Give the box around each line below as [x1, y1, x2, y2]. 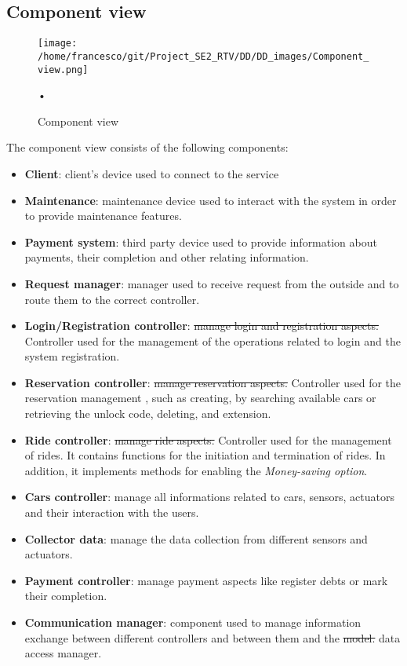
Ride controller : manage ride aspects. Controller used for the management [24, 431, 392, 448]
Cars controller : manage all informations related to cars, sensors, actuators [24, 489, 395, 505]
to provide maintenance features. [24, 207, 182, 224]
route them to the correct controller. [24, 291, 200, 307]
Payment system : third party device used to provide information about [24, 233, 377, 250]
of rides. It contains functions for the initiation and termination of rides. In [24, 447, 386, 463]
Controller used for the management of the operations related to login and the [24, 332, 401, 349]
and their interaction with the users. [24, 504, 199, 521]
